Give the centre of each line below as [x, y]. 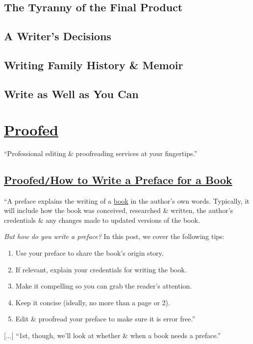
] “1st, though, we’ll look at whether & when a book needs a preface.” [116, 335]
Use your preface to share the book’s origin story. [89, 253]
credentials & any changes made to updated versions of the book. [102, 220]
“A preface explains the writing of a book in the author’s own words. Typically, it [127, 200]
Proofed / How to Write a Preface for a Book [118, 180]
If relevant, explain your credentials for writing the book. [101, 269]
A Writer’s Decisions [58, 36]
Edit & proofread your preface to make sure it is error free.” [105, 319]
